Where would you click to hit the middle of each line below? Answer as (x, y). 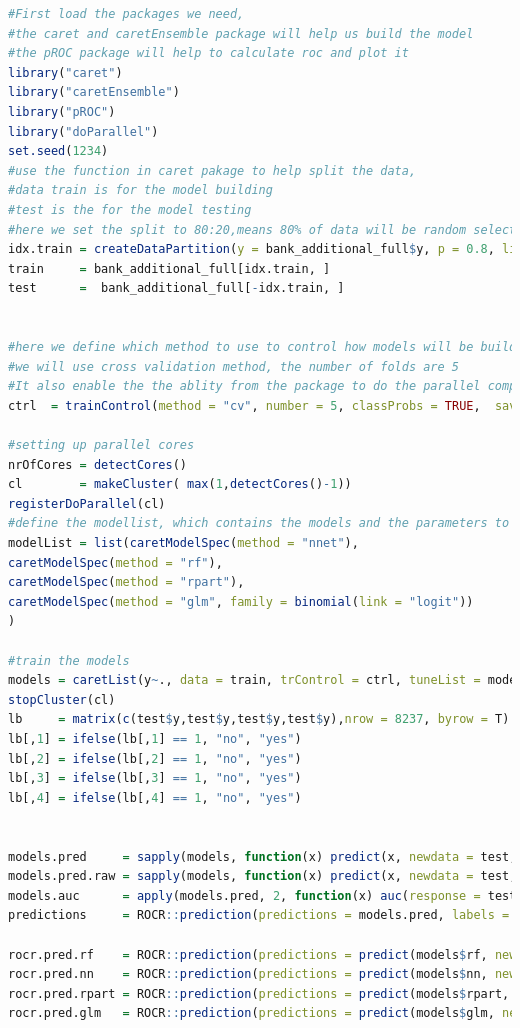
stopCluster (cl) (62, 699)
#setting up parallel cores (101, 445)
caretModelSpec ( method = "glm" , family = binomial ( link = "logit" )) (241, 601)
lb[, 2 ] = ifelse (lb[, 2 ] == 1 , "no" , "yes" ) (155, 758)
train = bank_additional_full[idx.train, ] (169, 268)
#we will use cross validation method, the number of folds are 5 (234, 366)
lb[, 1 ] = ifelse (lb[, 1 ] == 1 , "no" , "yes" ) (155, 738)
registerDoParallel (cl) (87, 503)
